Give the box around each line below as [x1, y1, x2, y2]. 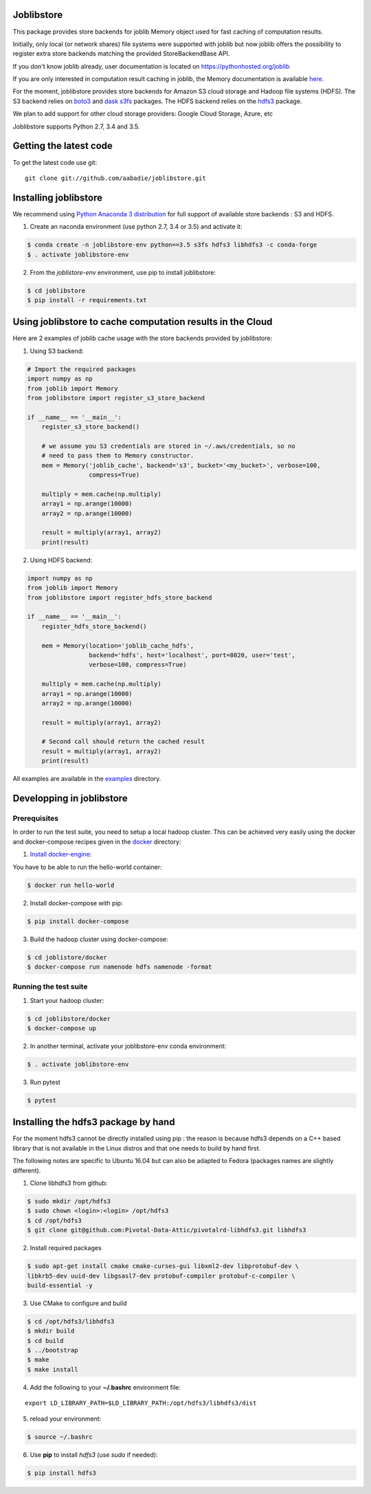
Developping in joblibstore [12, 793, 128, 804]
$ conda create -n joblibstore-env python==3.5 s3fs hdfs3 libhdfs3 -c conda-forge [27, 241, 317, 249]
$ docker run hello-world [27, 881, 115, 889]
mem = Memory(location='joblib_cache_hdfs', [41, 642, 194, 649]
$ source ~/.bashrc [27, 1433, 93, 1440]
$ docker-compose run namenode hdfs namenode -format [27, 962, 212, 971]
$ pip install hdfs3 [27, 1469, 96, 1477]
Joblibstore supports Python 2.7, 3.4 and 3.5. [12, 122, 140, 131]
